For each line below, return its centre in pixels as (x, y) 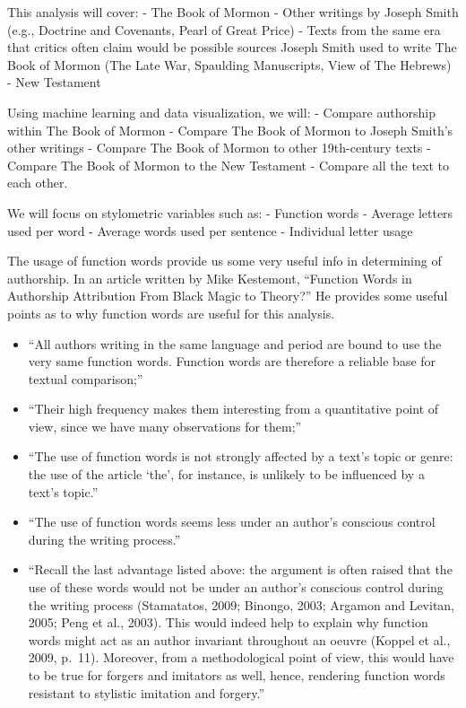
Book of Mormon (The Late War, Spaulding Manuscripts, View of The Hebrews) (229, 64)
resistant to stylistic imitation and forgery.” (147, 692)
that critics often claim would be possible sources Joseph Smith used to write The (232, 47)
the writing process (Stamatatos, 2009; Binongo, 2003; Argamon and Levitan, (241, 604)
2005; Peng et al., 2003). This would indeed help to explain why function (228, 622)
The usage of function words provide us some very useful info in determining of (224, 261)
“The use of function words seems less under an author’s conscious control (232, 522)
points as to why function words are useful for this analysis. (171, 313)
